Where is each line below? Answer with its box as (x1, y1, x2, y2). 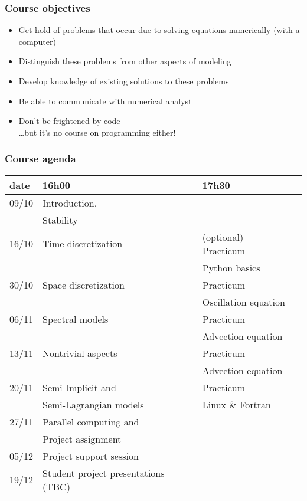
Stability (43, 212, 78, 227)
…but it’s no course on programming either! (18, 126, 176, 138)
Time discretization (43, 237, 123, 251)
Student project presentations (43, 466, 165, 480)
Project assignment (43, 431, 122, 446)
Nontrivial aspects (43, 346, 117, 360)
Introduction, (43, 195, 97, 209)
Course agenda (5, 151, 76, 166)
